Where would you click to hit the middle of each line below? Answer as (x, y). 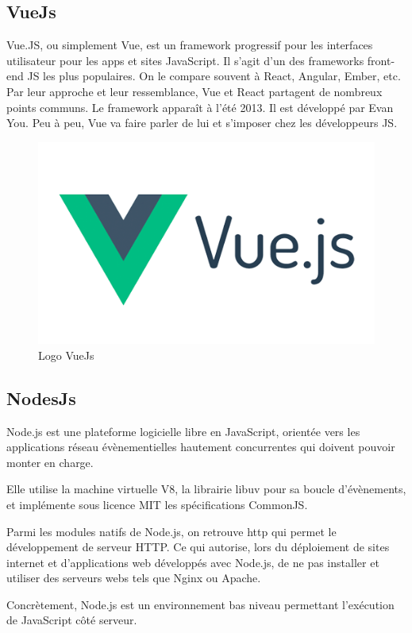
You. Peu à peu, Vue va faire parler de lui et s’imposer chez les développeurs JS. (202, 123)
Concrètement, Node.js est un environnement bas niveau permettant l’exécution (200, 604)
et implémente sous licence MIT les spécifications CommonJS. (157, 504)
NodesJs (41, 398)
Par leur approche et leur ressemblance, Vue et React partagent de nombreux (194, 91)
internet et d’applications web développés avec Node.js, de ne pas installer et (193, 562)
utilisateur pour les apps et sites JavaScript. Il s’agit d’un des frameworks (185, 60)
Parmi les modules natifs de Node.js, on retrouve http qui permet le (171, 531)
